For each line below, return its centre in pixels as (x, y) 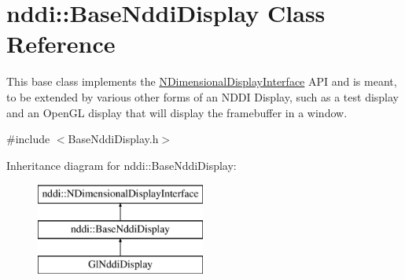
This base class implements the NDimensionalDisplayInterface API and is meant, (202, 81)
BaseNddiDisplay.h (113, 139)
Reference (61, 44)
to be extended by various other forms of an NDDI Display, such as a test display (202, 96)
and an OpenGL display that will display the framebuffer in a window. (177, 112)
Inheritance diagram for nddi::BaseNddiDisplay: (121, 165)
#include (28, 139)
